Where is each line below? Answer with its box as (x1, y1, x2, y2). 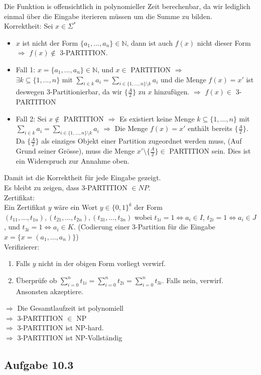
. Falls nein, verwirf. (162, 275, 223, 285)
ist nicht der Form (22, 37, 78, 48)
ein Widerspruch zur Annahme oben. (16, 155, 129, 166)
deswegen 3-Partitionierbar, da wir (16, 86, 122, 97)
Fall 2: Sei (16, 113, 47, 123)
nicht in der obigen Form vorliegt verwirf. (38, 258, 166, 269)
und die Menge (161, 74, 206, 84)
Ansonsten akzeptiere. (16, 286, 83, 296)
